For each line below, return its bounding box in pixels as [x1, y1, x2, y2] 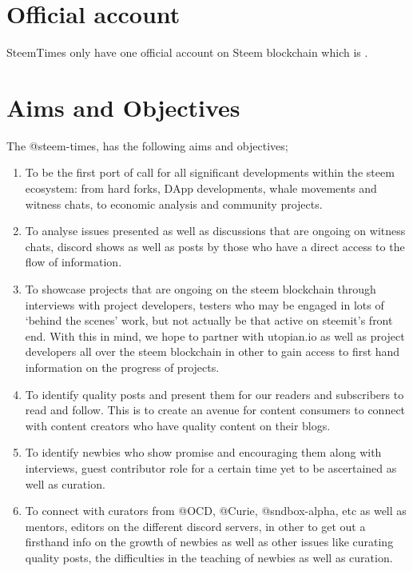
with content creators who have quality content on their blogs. [25, 417, 331, 433]
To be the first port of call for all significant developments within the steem [25, 164, 395, 181]
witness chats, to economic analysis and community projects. [25, 195, 323, 212]
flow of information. [25, 254, 122, 270]
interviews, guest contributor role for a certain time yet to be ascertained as [25, 459, 397, 476]
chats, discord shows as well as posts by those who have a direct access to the [25, 238, 405, 254]
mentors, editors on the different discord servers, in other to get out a [25, 517, 366, 534]
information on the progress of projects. [25, 358, 220, 375]
